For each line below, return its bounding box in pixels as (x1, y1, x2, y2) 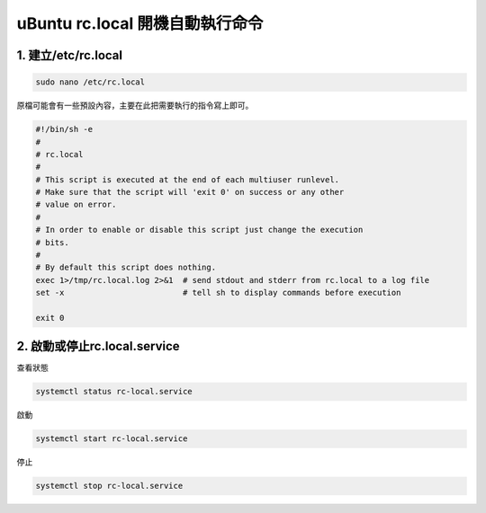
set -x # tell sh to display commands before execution (35, 287, 401, 298)
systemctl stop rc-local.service (35, 481, 184, 491)
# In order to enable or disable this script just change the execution (35, 225, 364, 235)
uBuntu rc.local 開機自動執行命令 (16, 13, 264, 33)
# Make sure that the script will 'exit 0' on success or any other (35, 187, 345, 198)
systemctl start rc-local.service (35, 434, 188, 444)
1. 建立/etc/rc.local (16, 48, 123, 63)
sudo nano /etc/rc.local (35, 77, 146, 87)
